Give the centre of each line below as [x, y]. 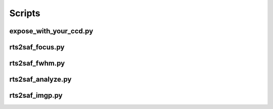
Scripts [25, 13]
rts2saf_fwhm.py [37, 63]
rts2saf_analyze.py [40, 79]
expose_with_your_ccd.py [51, 31]
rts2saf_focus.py [37, 47]
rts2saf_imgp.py [36, 96]
